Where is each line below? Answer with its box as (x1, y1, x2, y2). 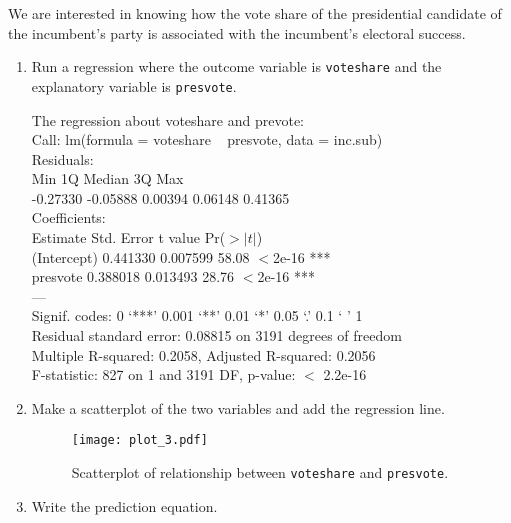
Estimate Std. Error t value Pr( (31, 227, 226, 248)
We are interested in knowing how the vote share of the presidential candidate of (8, 3, 502, 23)
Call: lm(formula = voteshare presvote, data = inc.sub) (31, 129, 383, 150)
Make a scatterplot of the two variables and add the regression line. (31, 397, 445, 418)
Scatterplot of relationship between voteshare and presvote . (71, 462, 449, 483)
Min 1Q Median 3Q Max (31, 168, 184, 189)
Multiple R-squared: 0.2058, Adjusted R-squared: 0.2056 (31, 344, 376, 365)
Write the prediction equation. (31, 495, 218, 516)
